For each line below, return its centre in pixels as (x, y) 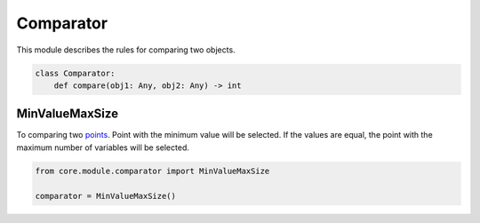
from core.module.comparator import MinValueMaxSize (152, 171)
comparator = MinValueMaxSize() (106, 196)
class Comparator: (75, 73)
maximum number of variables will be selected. (103, 147)
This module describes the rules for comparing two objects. (126, 50)
